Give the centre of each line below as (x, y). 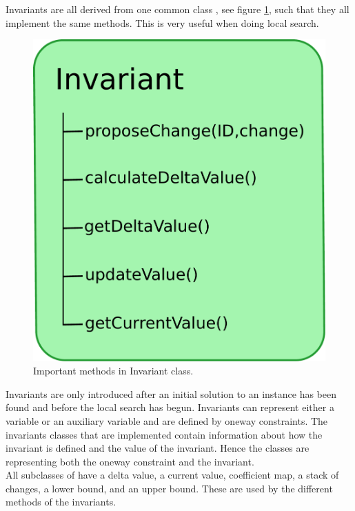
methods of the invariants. (61, 502)
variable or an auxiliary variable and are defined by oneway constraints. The (167, 420)
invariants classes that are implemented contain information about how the (164, 434)
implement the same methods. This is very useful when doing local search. (162, 22)
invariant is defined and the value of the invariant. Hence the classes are (158, 448)
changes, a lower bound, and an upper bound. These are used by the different (169, 488)
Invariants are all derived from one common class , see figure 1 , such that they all (177, 9)
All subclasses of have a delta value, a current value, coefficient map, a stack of (172, 475)
